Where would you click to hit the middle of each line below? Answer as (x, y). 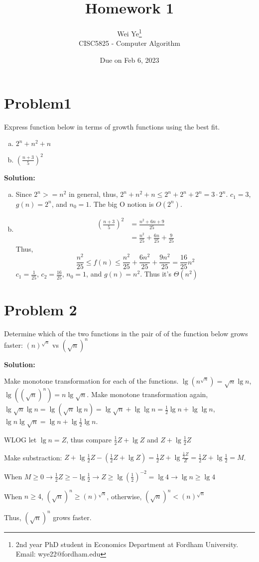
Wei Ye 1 (129, 33)
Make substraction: (33, 457)
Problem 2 (41, 309)
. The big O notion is (122, 204)
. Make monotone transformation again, (147, 394)
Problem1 (38, 102)
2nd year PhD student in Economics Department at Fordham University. (127, 544)
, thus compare (89, 439)
